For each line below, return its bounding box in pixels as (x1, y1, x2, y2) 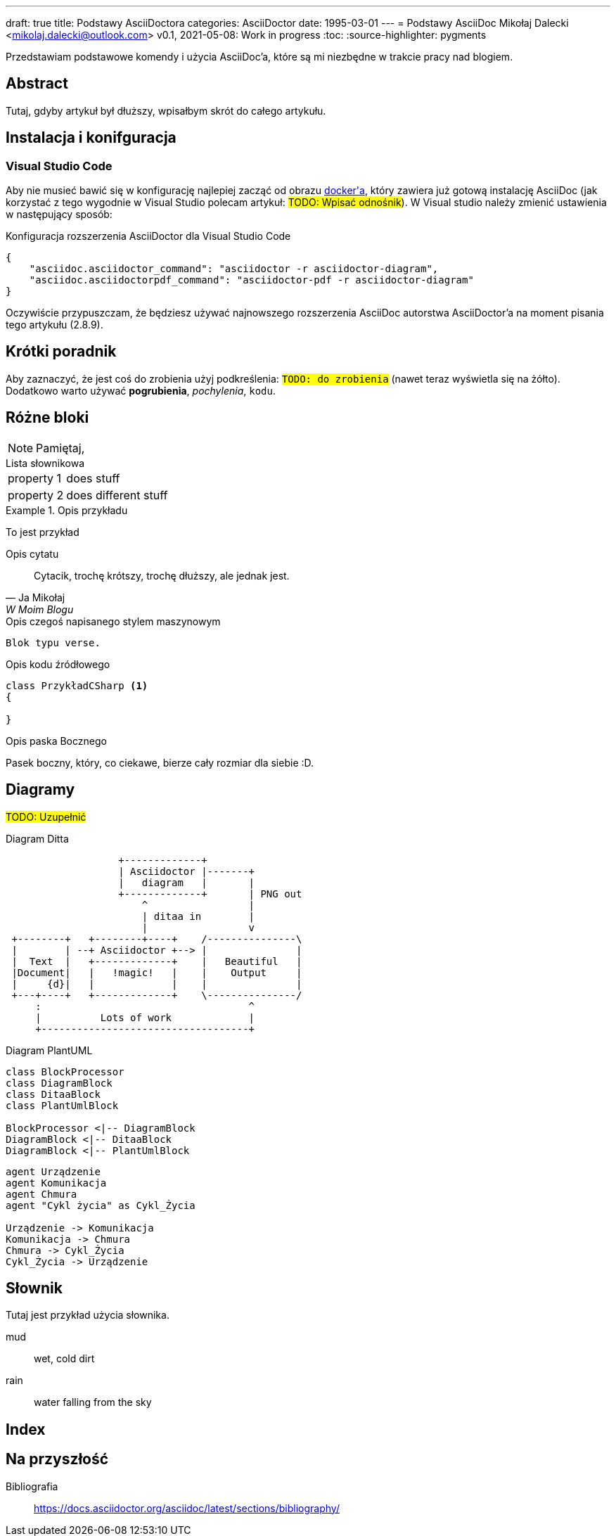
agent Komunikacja (6, 1177, 107, 1189)
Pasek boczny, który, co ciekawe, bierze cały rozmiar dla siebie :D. (6, 756, 314, 769)
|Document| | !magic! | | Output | (11, 966, 302, 978)
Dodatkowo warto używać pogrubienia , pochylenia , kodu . (6, 384, 276, 397)
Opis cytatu (6, 547, 59, 560)
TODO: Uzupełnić (6, 810, 86, 823)
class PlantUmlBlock (6, 1099, 119, 1111)
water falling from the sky (34, 1396, 152, 1409)
